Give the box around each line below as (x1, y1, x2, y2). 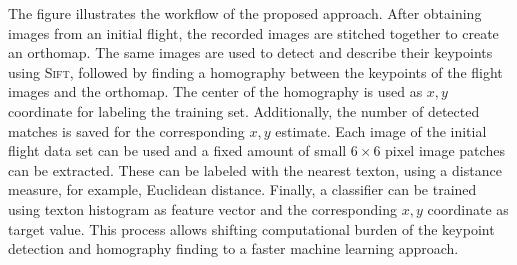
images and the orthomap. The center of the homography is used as (8, 81, 423, 102)
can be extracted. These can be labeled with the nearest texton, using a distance (8, 159, 502, 180)
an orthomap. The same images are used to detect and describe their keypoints (8, 42, 493, 63)
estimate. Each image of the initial (275, 120, 487, 141)
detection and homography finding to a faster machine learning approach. (8, 238, 459, 259)
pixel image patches (385, 140, 505, 161)
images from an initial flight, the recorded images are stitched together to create (8, 22, 499, 43)
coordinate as (427, 198, 509, 219)
